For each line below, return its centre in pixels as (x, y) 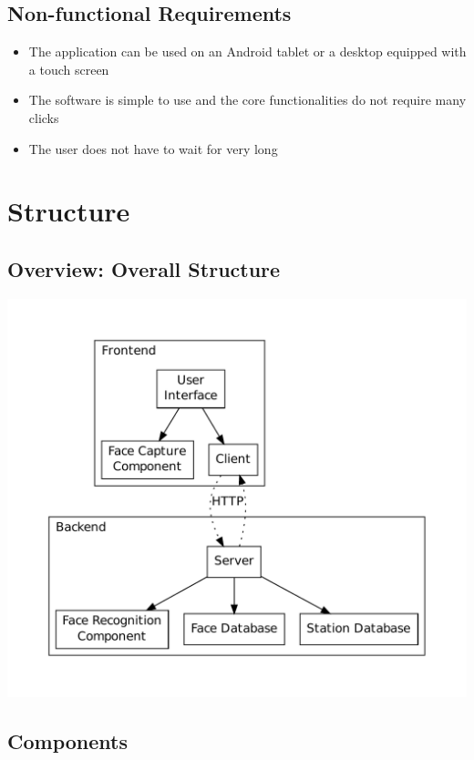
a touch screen (69, 69)
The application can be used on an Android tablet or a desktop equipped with (247, 51)
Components (67, 740)
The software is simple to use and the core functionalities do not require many (247, 100)
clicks (44, 117)
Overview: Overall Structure (144, 268)
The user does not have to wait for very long (153, 148)
